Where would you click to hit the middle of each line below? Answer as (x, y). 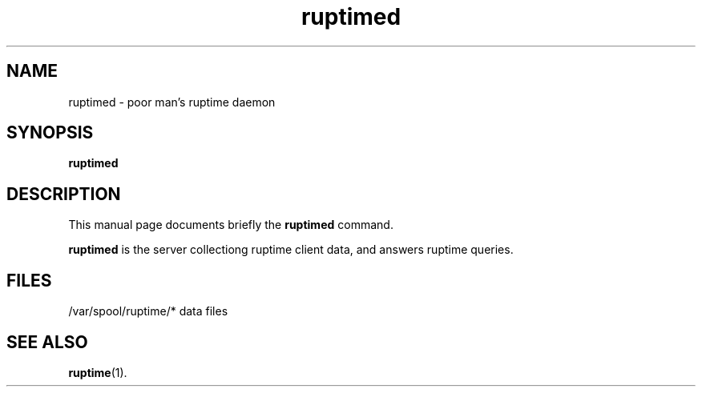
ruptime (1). (98, 372)
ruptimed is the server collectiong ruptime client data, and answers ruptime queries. (291, 250)
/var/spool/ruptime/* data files (148, 311)
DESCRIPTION (64, 194)
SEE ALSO (47, 342)
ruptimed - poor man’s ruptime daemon (172, 102)
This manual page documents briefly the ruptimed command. (231, 225)
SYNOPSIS (50, 133)
